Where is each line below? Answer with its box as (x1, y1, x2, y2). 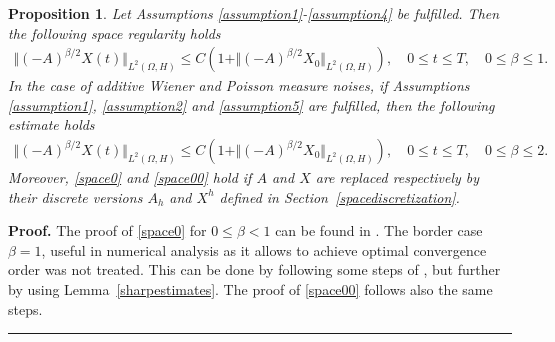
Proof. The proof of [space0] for (8, 220, 207, 241)
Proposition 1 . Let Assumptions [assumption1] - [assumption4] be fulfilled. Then (8, 3, 500, 23)
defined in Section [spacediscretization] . (219, 186, 460, 207)
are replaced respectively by (315, 167, 480, 188)
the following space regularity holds (8, 22, 221, 43)
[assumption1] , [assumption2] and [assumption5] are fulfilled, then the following (8, 94, 495, 115)
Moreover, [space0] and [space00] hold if (8, 167, 252, 188)
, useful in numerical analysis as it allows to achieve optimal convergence (41, 239, 487, 260)
